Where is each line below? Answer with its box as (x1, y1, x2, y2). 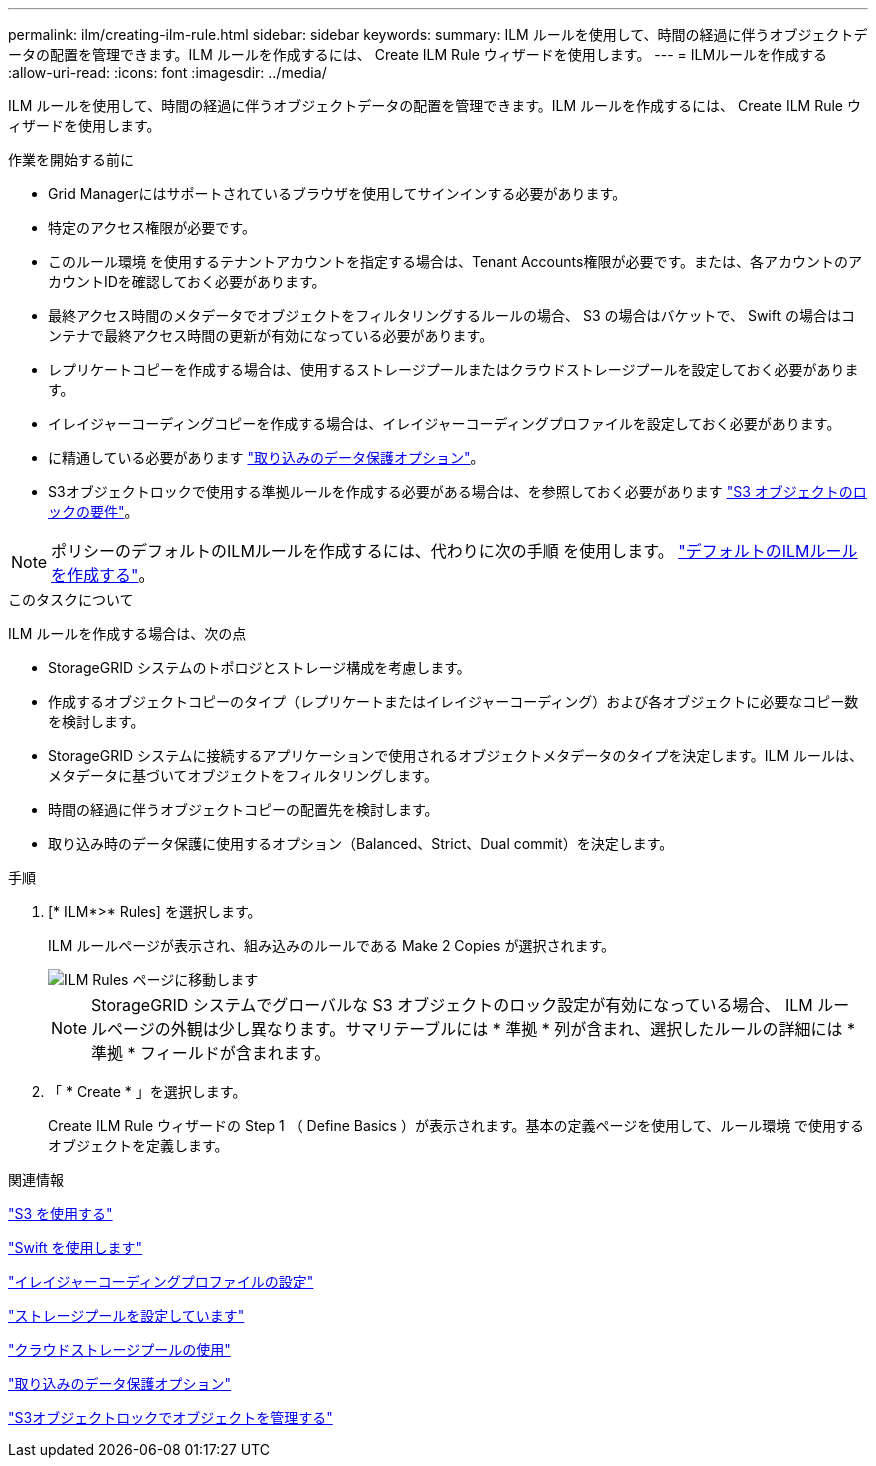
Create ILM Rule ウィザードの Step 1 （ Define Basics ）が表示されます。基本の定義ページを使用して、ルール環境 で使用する (48, 1117, 865, 1134)
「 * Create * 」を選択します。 (48, 1083, 247, 1100)
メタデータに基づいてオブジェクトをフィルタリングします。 (48, 767, 438, 784)
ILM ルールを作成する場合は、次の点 (8, 625, 247, 642)
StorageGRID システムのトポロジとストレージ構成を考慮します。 (48, 659, 471, 676)
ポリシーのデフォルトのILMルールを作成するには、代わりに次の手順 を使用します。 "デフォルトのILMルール (51, 541, 858, 561)
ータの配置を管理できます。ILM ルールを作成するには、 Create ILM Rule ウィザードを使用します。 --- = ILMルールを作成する (8, 46, 828, 63)
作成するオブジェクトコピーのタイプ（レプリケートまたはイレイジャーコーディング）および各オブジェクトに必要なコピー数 (48, 693, 859, 710)
